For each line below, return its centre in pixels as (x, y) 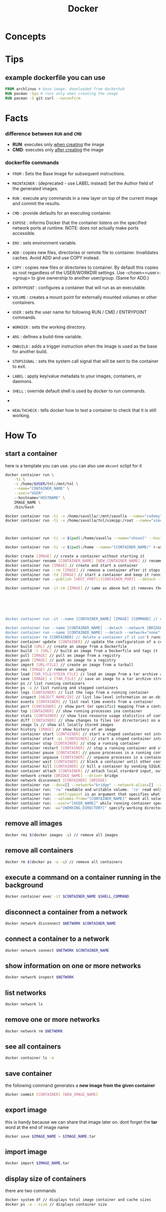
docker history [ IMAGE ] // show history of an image (61, 730)
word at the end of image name (37, 1127)
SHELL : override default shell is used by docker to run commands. (79, 391)
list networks (26, 993)
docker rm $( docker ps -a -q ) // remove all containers (64, 862)
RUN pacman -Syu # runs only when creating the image (62, 94)
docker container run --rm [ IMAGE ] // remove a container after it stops (83, 570)
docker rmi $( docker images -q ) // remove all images (62, 835)
